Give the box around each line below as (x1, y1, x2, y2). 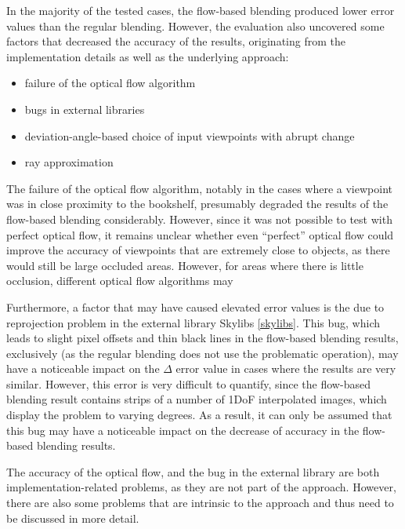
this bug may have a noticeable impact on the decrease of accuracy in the (6, 421, 360, 438)
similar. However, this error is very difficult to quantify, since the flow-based (6, 375, 371, 392)
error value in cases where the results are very (175, 360, 396, 377)
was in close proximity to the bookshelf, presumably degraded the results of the (6, 195, 389, 212)
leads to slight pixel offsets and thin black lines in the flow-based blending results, (6, 330, 399, 346)
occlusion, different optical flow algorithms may (6, 272, 233, 289)
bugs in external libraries (24, 100, 145, 117)
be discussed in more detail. (6, 509, 139, 526)
